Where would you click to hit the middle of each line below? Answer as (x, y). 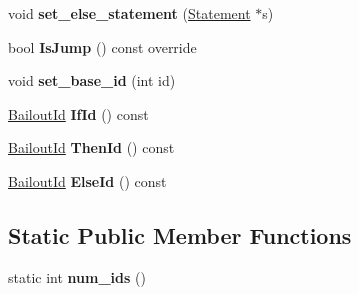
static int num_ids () (77, 276)
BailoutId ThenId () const (91, 147)
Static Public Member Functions (180, 234)
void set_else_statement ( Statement (129, 13)
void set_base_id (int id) (92, 80)
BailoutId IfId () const (78, 113)
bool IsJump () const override (102, 46)
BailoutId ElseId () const (87, 180)
